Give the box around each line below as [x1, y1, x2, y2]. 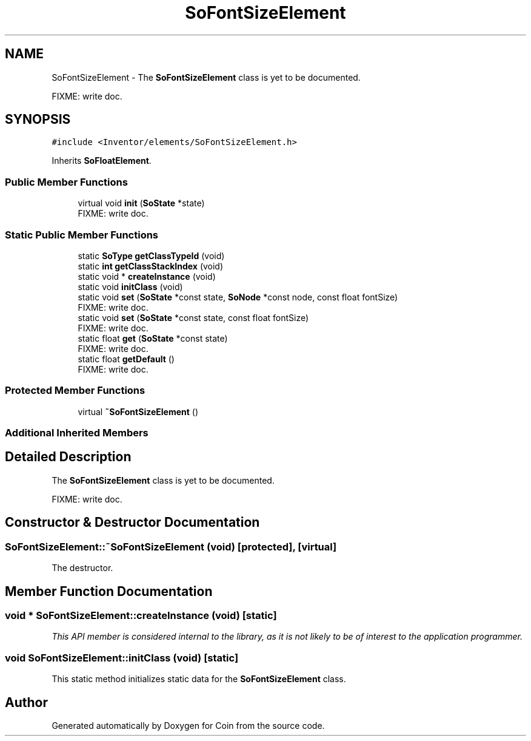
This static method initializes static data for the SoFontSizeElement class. [52, 674, 346, 685]
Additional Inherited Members [5, 427, 149, 439]
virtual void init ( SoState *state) [78, 198, 205, 209]
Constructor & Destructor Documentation [5, 515, 260, 530]
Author [5, 694, 48, 710]
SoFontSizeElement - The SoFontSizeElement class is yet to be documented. [52, 72, 361, 83]
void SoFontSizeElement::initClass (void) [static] [5, 651, 239, 664]
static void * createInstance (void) [78, 271, 216, 282]
